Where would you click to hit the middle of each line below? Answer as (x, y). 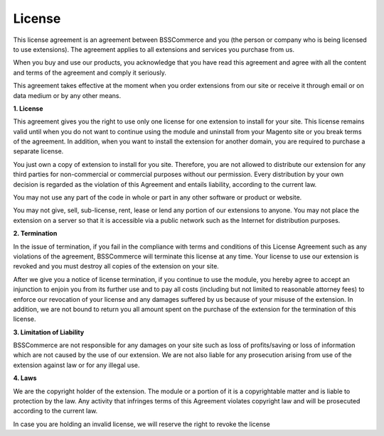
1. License (28, 108)
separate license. (38, 151)
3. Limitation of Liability (49, 332)
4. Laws (25, 378)
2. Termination (35, 234)
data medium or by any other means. (67, 95)
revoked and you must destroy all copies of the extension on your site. (116, 266)
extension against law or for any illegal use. (76, 365)
